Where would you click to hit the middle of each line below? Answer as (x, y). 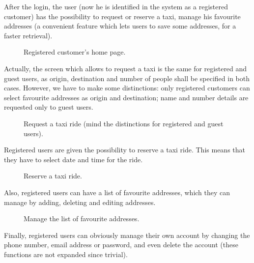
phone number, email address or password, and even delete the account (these (121, 245)
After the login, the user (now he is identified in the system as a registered (116, 6)
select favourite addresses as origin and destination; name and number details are (126, 97)
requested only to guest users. (49, 107)
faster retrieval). (28, 35)
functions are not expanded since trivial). (66, 254)
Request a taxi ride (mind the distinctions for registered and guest (124, 123)
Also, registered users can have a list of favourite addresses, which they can (117, 192)
